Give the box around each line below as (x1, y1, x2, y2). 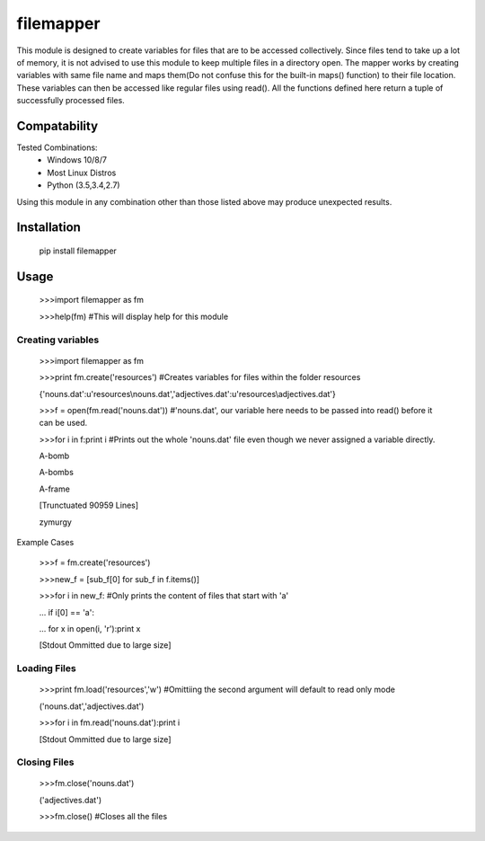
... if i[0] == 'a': (39, 606, 94, 617)
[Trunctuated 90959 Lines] (39, 500, 139, 511)
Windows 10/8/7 (47, 155, 108, 165)
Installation (16, 220, 81, 235)
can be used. (39, 418, 88, 429)
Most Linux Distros (47, 167, 117, 178)
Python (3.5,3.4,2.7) (47, 180, 120, 190)
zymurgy (39, 517, 72, 527)
